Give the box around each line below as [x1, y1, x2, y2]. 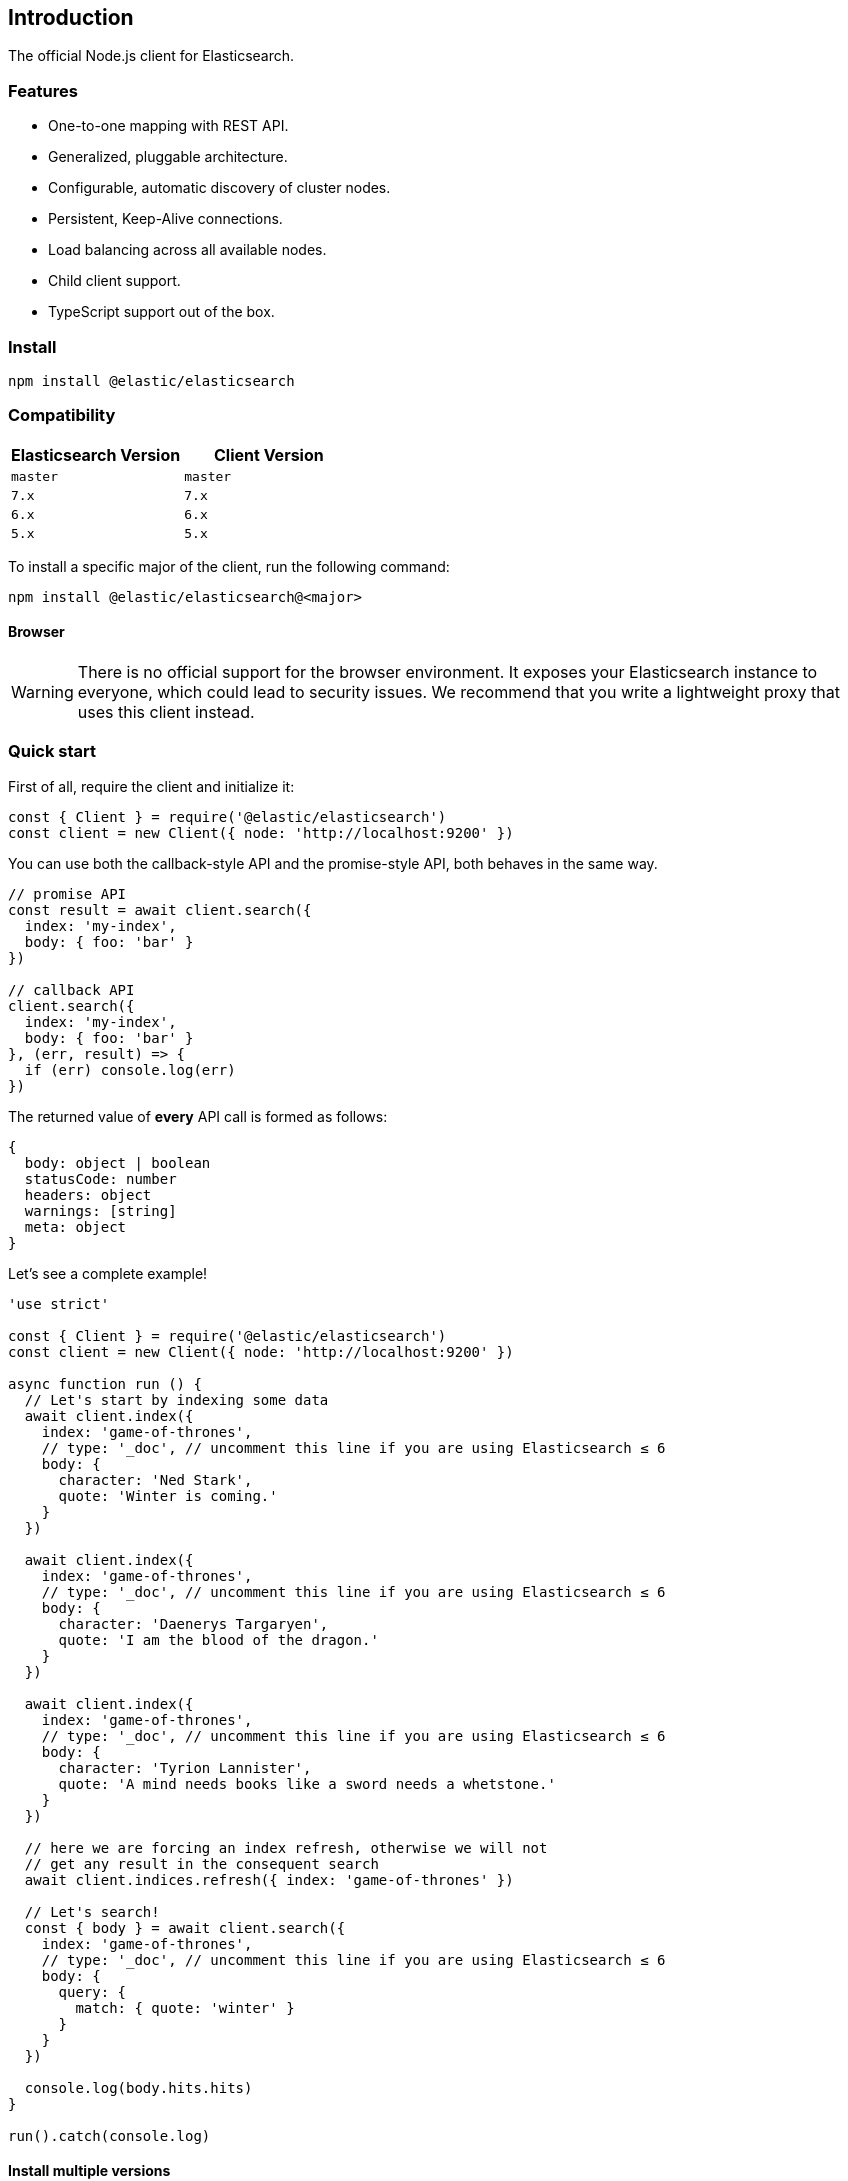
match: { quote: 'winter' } [75, 1999, 295, 2016]
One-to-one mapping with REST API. [48, 117, 289, 135]
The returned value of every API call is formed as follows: [8, 1107, 388, 1125]
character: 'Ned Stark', [58, 1471, 253, 1488]
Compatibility [8, 405, 116, 426]
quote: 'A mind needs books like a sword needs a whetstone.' [58, 1775, 556, 1792]
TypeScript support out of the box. [48, 303, 275, 321]
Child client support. [48, 272, 181, 290]
